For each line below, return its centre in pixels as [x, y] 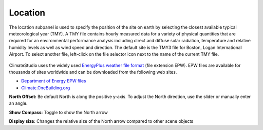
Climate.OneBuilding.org [46, 88]
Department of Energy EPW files [54, 81]
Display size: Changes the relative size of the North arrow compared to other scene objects [101, 121]
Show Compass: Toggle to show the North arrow [58, 112]
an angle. [18, 103]
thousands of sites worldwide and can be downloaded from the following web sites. [93, 72]
